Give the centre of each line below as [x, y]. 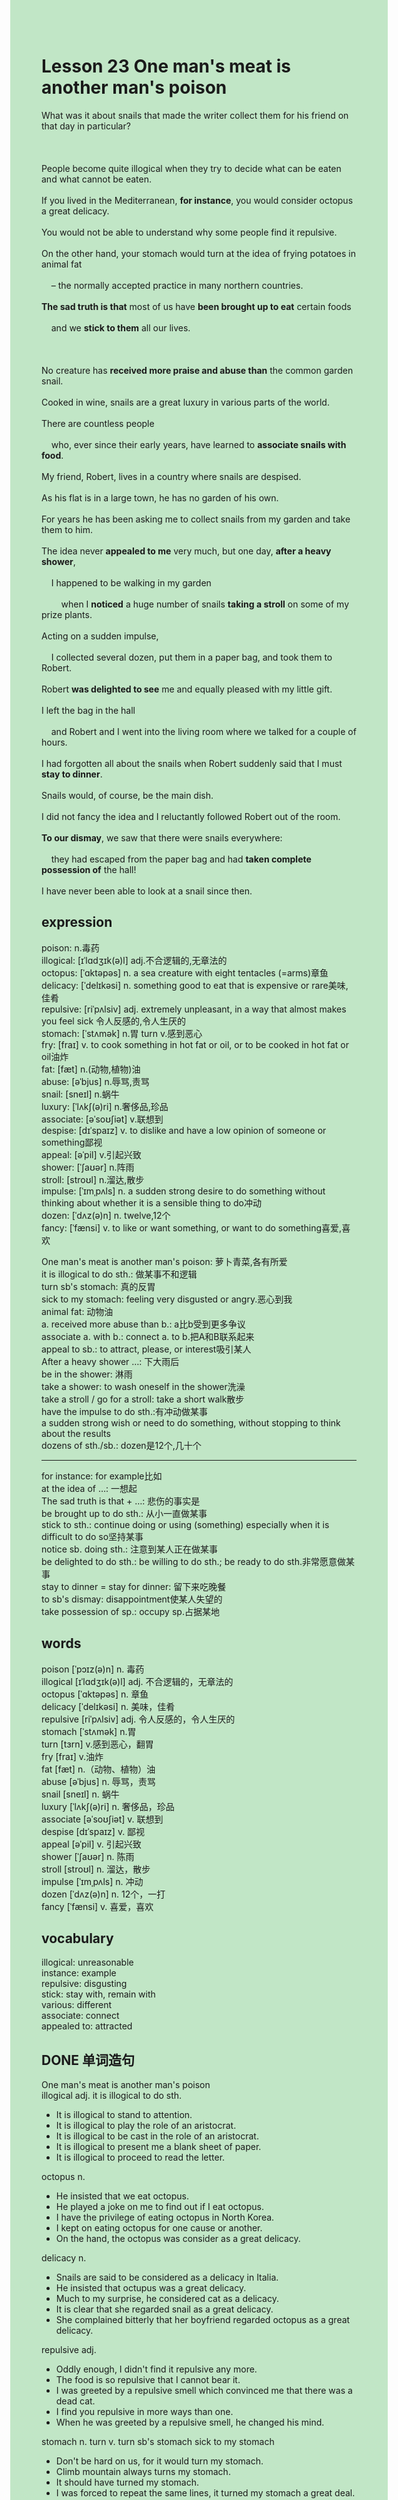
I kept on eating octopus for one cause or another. [159, 2228]
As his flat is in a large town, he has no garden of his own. [160, 497]
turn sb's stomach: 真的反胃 [98, 1286]
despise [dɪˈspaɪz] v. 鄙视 [93, 1831]
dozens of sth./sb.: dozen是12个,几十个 [121, 1445]
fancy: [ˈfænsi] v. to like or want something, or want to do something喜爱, [192, 1227]
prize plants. [67, 614]
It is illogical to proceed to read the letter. [140, 2157]
